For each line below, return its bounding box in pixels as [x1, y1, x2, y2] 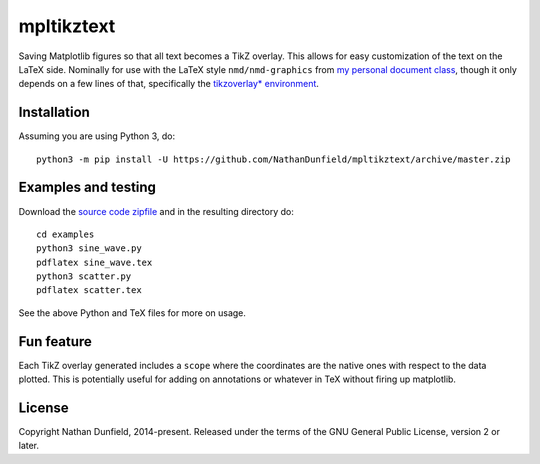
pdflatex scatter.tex [36, 285, 142, 296]
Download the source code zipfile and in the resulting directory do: [18, 205, 294, 217]
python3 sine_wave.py [36, 243, 142, 254]
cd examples [36, 228, 95, 240]
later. [18, 440, 40, 452]
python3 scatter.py [36, 271, 132, 282]
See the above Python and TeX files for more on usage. [18, 306, 247, 319]
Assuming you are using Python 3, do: [18, 130, 176, 142]
